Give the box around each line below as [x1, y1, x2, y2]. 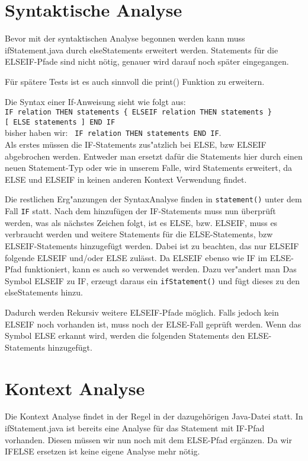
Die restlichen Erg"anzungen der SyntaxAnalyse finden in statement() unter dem [5, 193, 302, 205]
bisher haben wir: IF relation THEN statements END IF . [5, 126, 222, 139]
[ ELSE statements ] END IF [5, 117, 115, 126]
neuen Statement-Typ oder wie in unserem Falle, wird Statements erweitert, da [5, 161, 293, 174]
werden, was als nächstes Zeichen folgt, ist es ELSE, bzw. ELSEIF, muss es [5, 216, 278, 228]
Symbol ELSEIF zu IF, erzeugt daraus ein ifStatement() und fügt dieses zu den [5, 274, 300, 287]
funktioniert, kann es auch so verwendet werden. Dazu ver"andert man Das [24, 263, 297, 275]
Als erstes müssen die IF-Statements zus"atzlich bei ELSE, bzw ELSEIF [5, 138, 267, 151]
